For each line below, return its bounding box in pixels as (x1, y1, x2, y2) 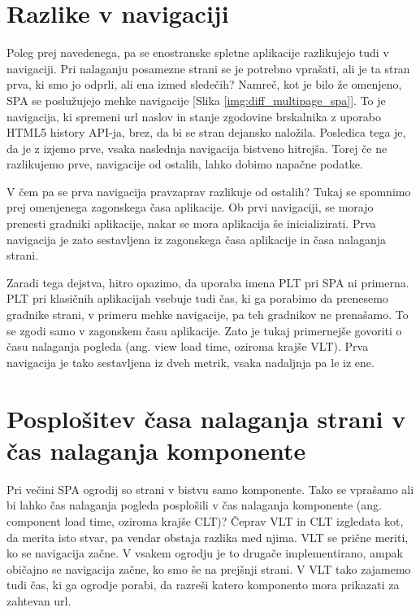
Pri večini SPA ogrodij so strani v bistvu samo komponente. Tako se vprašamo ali (6, 480, 414, 497)
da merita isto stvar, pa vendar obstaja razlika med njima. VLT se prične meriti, (6, 528, 409, 545)
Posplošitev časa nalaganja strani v (6, 401, 406, 435)
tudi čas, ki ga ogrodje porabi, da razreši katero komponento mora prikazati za (6, 576, 400, 593)
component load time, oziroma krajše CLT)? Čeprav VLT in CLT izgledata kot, (6, 512, 404, 529)
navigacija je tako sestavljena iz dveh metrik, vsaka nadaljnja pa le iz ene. (6, 353, 375, 370)
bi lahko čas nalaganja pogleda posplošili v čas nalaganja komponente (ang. (6, 496, 382, 514)
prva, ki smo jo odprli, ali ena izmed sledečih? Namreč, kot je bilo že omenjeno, (6, 76, 402, 93)
